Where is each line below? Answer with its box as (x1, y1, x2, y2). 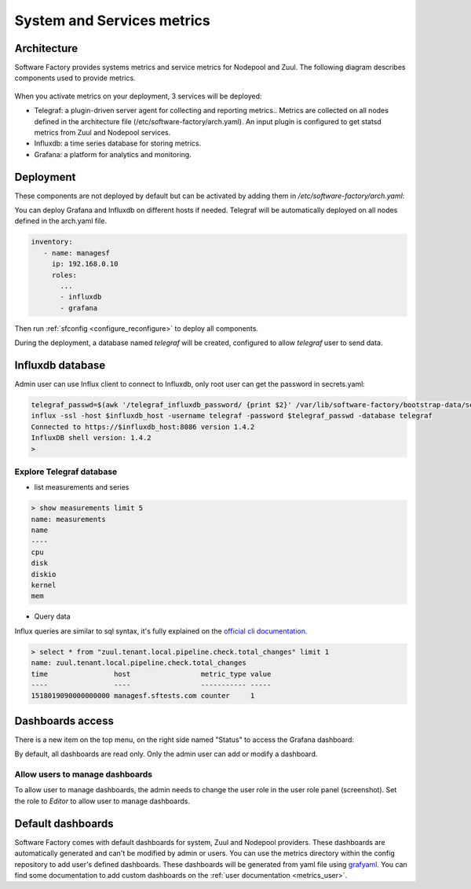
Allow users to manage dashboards (14, 769, 153, 780)
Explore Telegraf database (14, 466, 118, 477)
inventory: (31, 237, 73, 247)
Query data (34, 612, 71, 621)
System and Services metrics (14, 12, 211, 29)
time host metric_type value (31, 669, 272, 678)
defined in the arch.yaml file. (14, 216, 108, 226)
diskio (31, 570, 57, 579)
